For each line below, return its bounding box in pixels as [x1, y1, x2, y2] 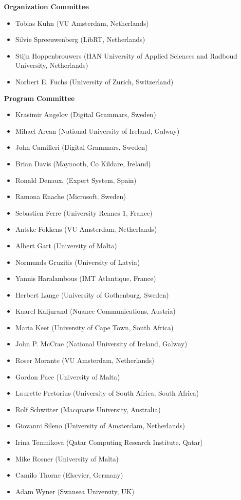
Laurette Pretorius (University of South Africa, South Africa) [15, 388, 199, 398]
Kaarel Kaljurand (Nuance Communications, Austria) [15, 306, 176, 316]
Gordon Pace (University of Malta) [15, 371, 120, 381]
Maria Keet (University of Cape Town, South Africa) [15, 322, 174, 332]
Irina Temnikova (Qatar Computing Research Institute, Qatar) [15, 437, 203, 447]
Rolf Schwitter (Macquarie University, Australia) [15, 404, 161, 414]
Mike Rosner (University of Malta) [15, 453, 119, 463]
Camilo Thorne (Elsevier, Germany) [15, 470, 123, 480]
